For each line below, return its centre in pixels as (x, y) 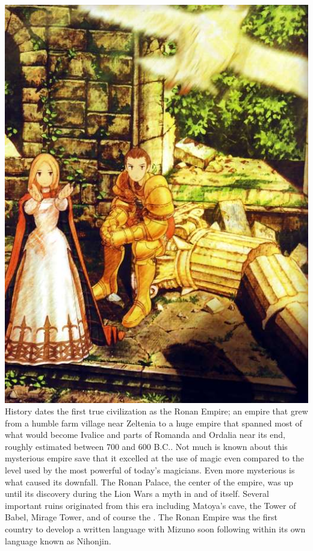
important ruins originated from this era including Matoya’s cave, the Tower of (150, 505)
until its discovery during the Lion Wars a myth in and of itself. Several (137, 494)
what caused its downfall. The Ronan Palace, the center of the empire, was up (149, 482)
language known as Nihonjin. (58, 540)
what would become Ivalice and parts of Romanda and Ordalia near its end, (145, 435)
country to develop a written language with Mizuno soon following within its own (155, 529)
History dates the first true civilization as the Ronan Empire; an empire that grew (156, 411)
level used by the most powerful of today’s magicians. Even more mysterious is (150, 470)
